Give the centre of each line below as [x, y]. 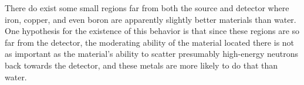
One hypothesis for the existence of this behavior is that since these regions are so [152, 31]
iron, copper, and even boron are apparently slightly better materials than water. [151, 19]
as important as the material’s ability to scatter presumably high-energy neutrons [152, 54]
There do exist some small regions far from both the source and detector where [147, 8]
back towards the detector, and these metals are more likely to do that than [141, 65]
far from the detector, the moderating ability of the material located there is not [150, 42]
